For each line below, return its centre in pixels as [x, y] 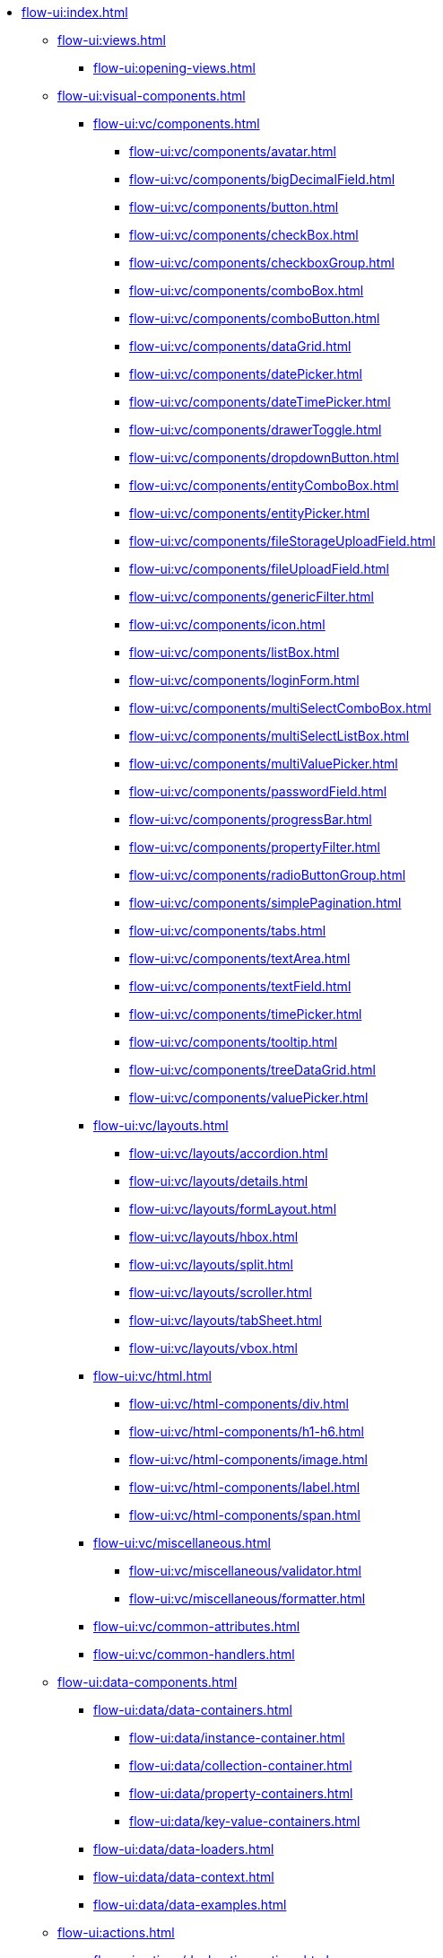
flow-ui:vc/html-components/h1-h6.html [247, 1431]
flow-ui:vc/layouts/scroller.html [221, 1292]
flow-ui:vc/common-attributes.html [197, 1626]
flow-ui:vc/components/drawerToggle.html [256, 430]
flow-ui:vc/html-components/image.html [248, 1459]
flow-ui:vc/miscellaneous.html [182, 1543]
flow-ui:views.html [112, 40]
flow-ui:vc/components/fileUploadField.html [259, 569]
